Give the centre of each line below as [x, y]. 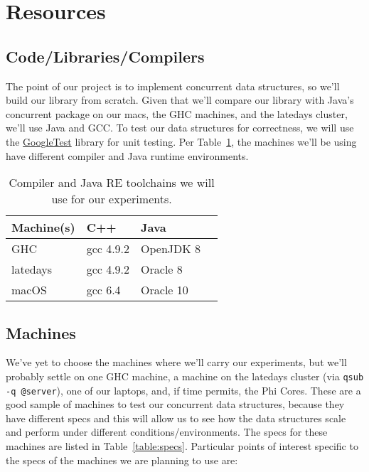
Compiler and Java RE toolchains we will [112, 183]
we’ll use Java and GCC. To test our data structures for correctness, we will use [180, 128]
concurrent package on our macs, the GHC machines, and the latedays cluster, [177, 113]
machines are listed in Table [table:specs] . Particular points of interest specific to [182, 446]
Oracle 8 [162, 269]
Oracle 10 [165, 290]
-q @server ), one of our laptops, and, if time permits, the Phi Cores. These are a [183, 390]
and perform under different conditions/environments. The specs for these [167, 432]
